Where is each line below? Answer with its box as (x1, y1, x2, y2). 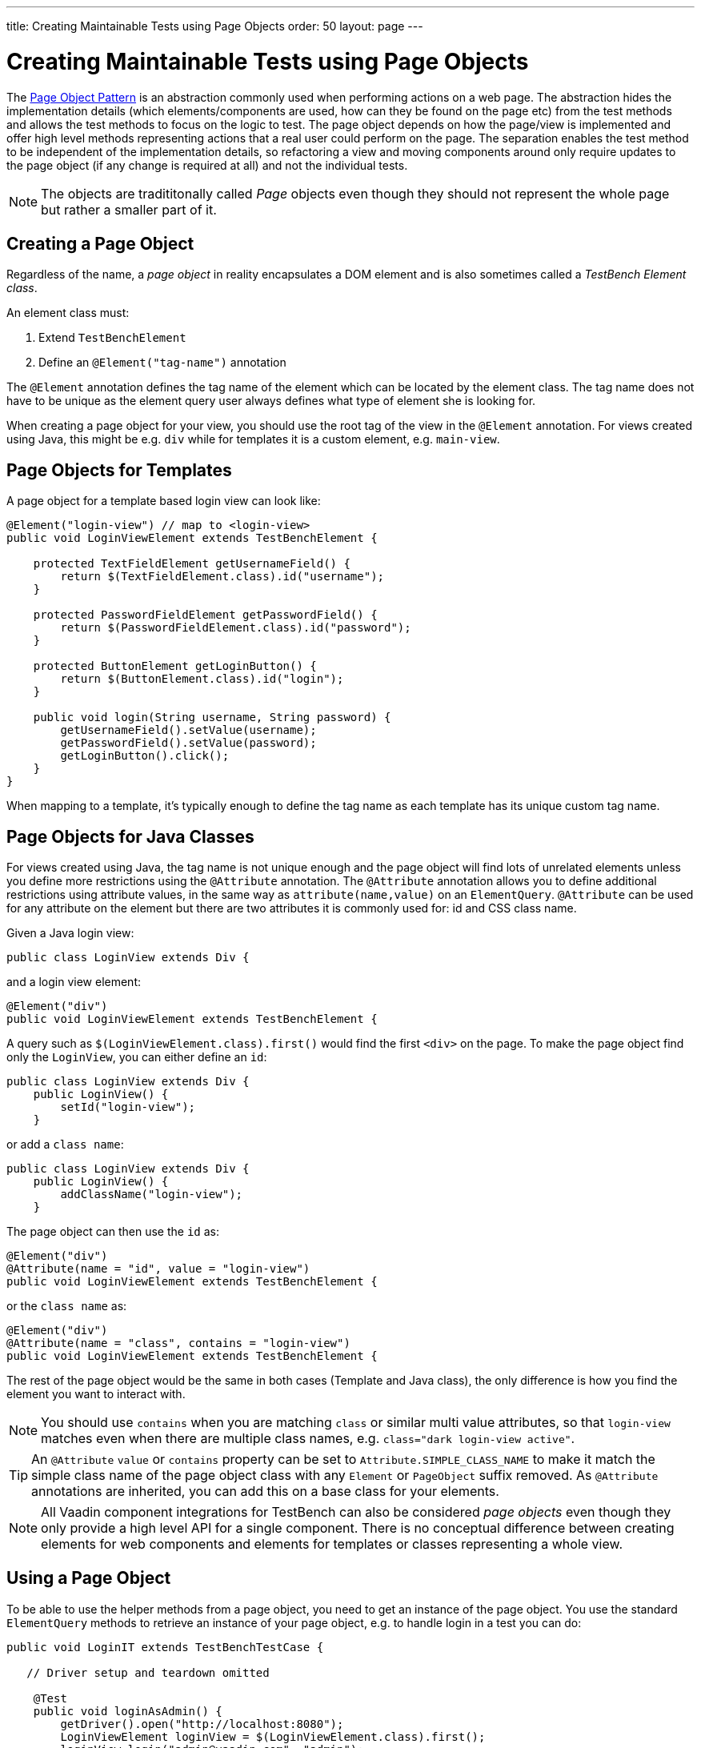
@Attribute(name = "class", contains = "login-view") (6, 1337, 350, 1350)
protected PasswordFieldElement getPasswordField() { (33, 608, 378, 622)
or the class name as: (6, 1299, 127, 1313)
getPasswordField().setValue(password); (60, 736, 317, 750)
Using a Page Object (6, 1568, 171, 1589)
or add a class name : (6, 1137, 124, 1152)
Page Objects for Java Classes (6, 826, 254, 847)
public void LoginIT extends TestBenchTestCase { (6, 1640, 324, 1654)
